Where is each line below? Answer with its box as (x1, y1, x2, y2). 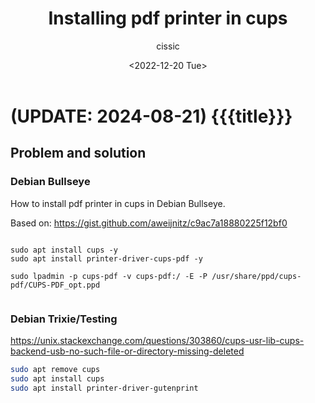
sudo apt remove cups (10, 364, 101, 374)
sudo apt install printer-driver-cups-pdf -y (10, 253, 203, 264)
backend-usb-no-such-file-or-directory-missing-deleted (10, 345, 245, 357)
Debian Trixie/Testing (10, 312, 118, 326)
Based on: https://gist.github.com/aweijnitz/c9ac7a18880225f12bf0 (10, 217, 288, 229)
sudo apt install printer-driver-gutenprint (10, 383, 199, 393)
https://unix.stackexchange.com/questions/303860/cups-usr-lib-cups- (10, 334, 305, 346)
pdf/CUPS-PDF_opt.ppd (10, 280, 101, 290)
